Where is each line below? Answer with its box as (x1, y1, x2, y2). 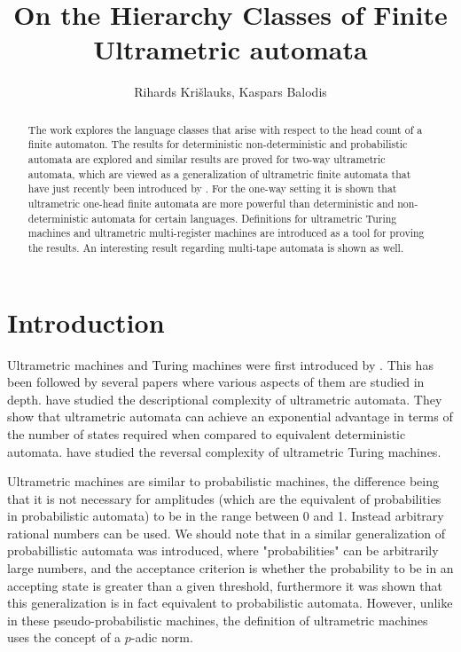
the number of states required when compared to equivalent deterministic (7, 424, 406, 443)
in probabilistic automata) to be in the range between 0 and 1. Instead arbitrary (7, 507, 444, 525)
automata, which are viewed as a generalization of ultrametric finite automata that (27, 166, 411, 181)
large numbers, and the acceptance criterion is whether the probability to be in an (7, 559, 454, 577)
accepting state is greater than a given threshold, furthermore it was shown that (7, 576, 442, 594)
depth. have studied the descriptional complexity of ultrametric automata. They (7, 389, 442, 408)
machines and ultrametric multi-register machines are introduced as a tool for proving (27, 225, 425, 240)
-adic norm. (130, 628, 193, 647)
